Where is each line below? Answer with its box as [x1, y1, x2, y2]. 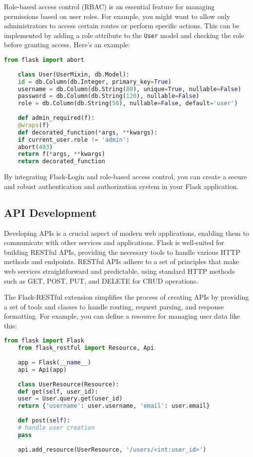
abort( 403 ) [18, 143, 53, 151]
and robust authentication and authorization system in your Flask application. [4, 181, 239, 191]
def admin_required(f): [18, 114, 95, 122]
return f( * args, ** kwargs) [18, 151, 105, 158]
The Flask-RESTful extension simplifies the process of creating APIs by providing [4, 292, 249, 302]
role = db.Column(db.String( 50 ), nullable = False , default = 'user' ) [18, 100, 238, 107]
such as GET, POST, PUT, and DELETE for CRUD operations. [4, 275, 198, 286]
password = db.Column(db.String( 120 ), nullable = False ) [18, 93, 199, 100]
